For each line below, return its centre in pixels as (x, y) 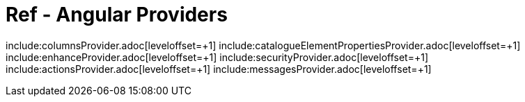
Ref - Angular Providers (117, 15)
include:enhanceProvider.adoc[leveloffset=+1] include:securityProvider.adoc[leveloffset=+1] (217, 57)
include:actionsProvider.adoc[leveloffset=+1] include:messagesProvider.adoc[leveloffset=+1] (219, 69)
